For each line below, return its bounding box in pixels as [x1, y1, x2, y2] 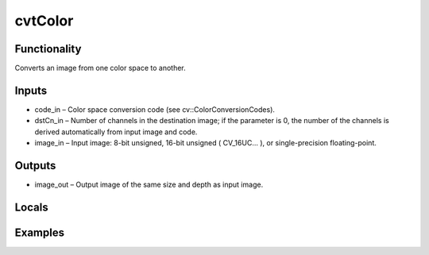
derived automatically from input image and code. [34, 127, 198, 137]
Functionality [14, 42, 82, 56]
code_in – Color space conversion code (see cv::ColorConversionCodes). [34, 104, 276, 114]
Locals [14, 200, 48, 214]
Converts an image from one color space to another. [14, 64, 186, 73]
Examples [14, 226, 65, 239]
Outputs [14, 159, 56, 172]
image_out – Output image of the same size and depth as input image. [34, 180, 264, 190]
